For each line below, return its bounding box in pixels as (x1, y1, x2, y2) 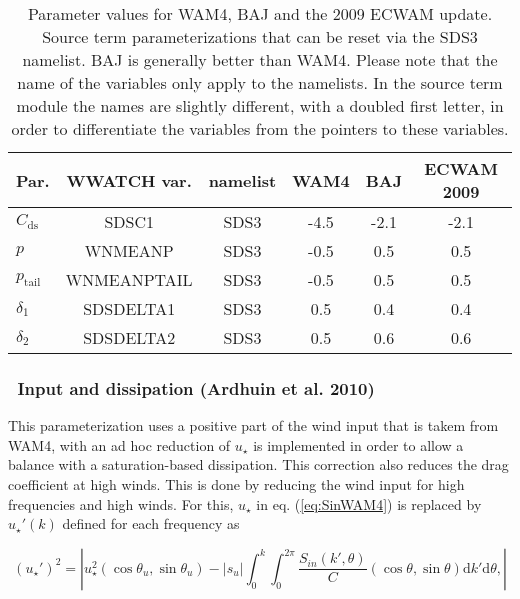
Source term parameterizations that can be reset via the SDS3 (42, 25, 478, 48)
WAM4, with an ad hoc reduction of (8, 434, 231, 455)
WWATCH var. (66, 168, 192, 192)
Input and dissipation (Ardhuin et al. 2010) (17, 375, 375, 400)
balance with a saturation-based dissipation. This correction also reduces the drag (8, 454, 509, 475)
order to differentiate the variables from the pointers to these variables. (11, 117, 509, 140)
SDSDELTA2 (83, 326, 176, 349)
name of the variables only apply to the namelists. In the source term (17, 71, 503, 94)
